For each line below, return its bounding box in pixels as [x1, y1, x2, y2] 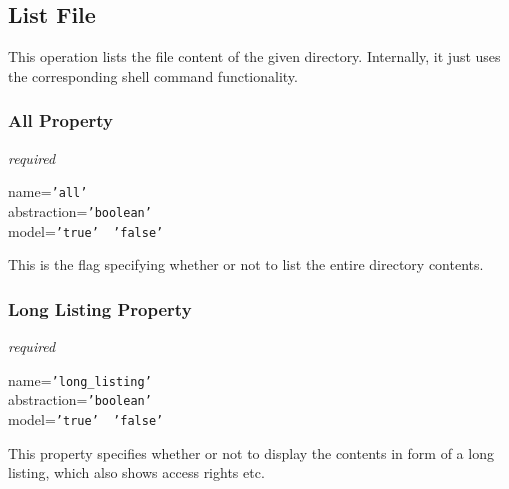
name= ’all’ [8, 181, 88, 202]
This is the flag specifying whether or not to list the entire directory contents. [8, 254, 484, 275]
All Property [8, 108, 114, 133]
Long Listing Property [8, 296, 192, 321]
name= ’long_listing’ [8, 369, 152, 390]
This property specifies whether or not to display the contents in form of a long [8, 442, 494, 463]
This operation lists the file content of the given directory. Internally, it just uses [8, 46, 501, 67]
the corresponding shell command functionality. [8, 65, 298, 86]
